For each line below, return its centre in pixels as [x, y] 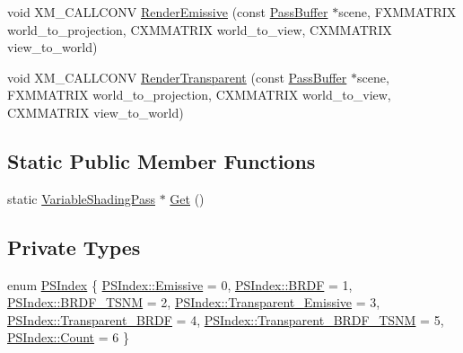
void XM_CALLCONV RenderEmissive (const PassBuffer [168, 12]
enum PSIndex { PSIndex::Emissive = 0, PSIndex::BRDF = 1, [180, 284]
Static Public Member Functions [162, 160]
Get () [187, 198]
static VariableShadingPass [81, 198]
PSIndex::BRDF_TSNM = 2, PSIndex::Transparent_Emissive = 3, [194, 302]
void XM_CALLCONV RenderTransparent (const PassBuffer [177, 77]
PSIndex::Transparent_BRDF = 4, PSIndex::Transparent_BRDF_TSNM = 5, [226, 319]
